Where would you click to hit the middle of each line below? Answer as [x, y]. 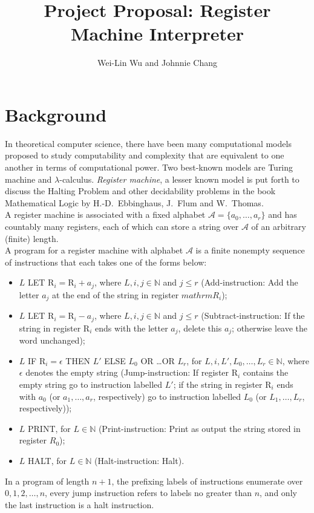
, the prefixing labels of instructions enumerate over [207, 481]
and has [283, 214]
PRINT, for [49, 428]
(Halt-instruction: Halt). [139, 460]
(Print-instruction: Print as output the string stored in [199, 428]
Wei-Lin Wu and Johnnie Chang [157, 63]
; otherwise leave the [270, 328]
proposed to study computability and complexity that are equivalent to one [145, 155]
